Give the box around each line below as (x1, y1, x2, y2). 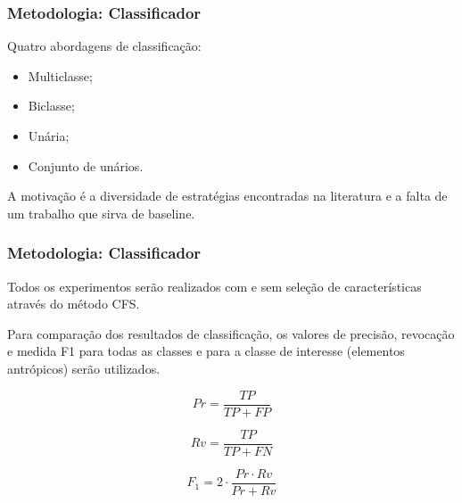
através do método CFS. (7, 294, 140, 313)
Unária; (28, 127, 70, 144)
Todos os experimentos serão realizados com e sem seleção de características (7, 276, 422, 295)
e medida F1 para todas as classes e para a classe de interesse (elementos (7, 342, 405, 360)
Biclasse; (28, 96, 75, 115)
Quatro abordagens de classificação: (7, 37, 202, 55)
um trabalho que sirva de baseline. (7, 203, 195, 222)
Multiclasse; (28, 66, 93, 85)
